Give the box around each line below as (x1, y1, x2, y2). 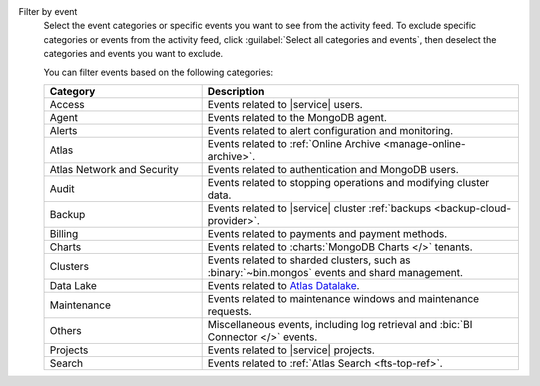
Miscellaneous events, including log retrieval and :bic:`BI (207, 317, 473, 331)
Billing (49, 226, 79, 240)
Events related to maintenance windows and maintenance (207, 291, 480, 305)
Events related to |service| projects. (207, 343, 375, 357)
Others (49, 323, 82, 337)
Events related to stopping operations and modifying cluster (207, 175, 490, 189)
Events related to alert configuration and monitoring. (207, 123, 454, 137)
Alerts (49, 123, 78, 137)
